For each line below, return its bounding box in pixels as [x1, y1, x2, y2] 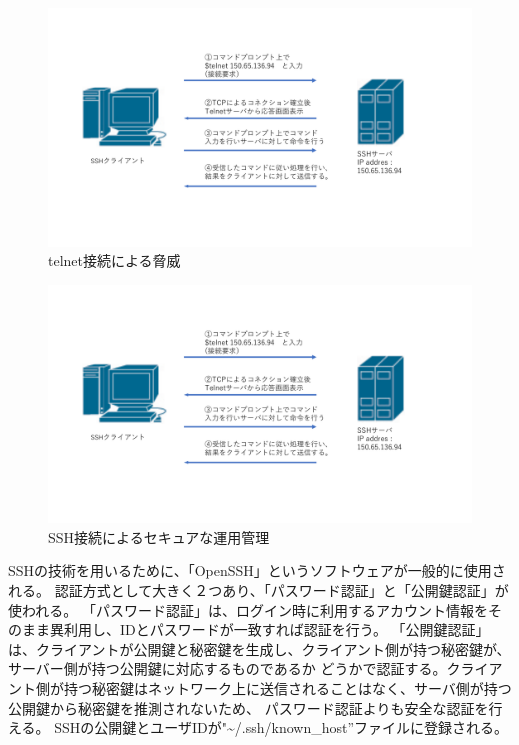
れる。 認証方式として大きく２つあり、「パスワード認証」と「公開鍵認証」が [8, 579, 509, 600]
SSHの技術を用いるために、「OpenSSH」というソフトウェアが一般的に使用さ [8, 560, 506, 581]
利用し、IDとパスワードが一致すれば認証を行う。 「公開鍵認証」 [63, 619, 490, 640]
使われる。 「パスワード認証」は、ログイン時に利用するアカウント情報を [8, 599, 488, 620]
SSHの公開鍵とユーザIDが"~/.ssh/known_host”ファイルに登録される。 [54, 717, 509, 738]
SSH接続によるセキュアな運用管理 [48, 526, 270, 547]
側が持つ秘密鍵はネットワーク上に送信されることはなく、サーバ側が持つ [35, 677, 512, 698]
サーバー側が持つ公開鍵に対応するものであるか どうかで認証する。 [8, 658, 447, 679]
